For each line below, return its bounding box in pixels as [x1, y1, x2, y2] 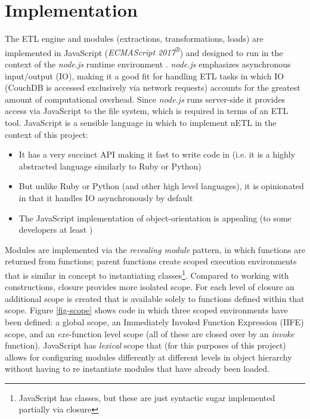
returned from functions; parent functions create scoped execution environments [5, 255, 297, 267]
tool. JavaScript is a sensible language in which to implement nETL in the [5, 116, 277, 128]
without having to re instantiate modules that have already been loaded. [5, 362, 269, 375]
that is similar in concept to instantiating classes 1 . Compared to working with [5, 267, 289, 281]
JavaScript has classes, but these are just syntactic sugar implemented [18, 391, 275, 403]
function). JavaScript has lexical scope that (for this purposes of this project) [5, 339, 286, 352]
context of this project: [5, 128, 88, 140]
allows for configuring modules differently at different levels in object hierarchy [5, 350, 292, 363]
